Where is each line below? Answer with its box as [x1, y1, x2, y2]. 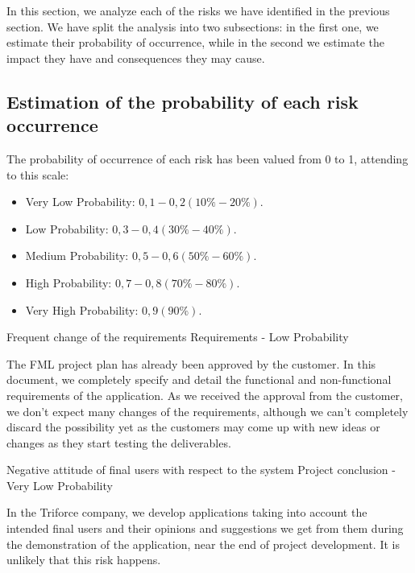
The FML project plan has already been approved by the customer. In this [6, 355, 376, 372]
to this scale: [6, 166, 69, 183]
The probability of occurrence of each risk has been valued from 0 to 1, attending [6, 150, 409, 167]
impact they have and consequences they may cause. [6, 49, 265, 66]
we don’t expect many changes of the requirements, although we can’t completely [6, 402, 409, 419]
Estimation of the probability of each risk [6, 89, 359, 113]
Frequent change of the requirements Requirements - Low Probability [6, 328, 349, 345]
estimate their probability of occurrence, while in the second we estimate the [6, 34, 384, 51]
